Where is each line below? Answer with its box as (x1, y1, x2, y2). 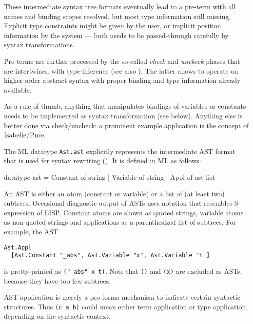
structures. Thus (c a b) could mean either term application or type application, (4, 301, 248, 311)
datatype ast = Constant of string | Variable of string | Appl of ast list (4, 172, 215, 182)
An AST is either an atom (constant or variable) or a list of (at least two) (4, 188, 225, 198)
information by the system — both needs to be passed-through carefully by (4, 30, 229, 40)
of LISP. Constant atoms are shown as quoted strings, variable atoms (37, 207, 244, 217)
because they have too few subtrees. (4, 275, 111, 286)
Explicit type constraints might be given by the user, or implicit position (4, 20, 221, 31)
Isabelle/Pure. (4, 130, 46, 140)
